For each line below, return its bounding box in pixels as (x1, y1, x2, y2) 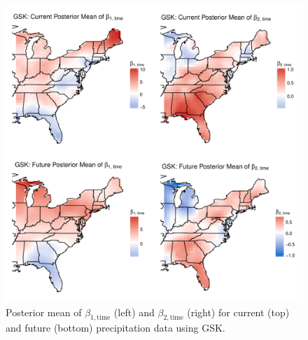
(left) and (113, 304, 155, 319)
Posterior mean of (6, 304, 82, 319)
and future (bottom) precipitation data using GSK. (6, 320, 225, 335)
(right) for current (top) (187, 304, 290, 319)
